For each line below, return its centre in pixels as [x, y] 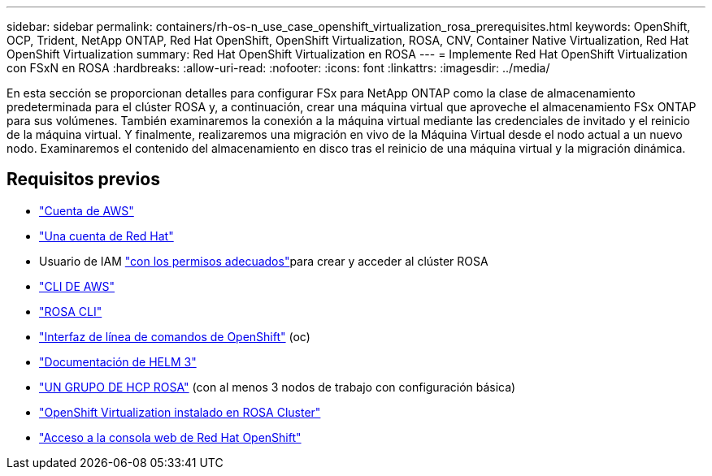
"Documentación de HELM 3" [118, 361]
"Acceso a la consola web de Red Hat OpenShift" [170, 437]
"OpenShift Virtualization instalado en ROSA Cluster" [180, 412]
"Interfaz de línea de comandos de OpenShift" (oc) [175, 336]
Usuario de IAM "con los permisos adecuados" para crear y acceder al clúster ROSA [264, 261]
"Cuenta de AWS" [87, 210]
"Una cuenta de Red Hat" [106, 236]
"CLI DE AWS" [77, 286]
